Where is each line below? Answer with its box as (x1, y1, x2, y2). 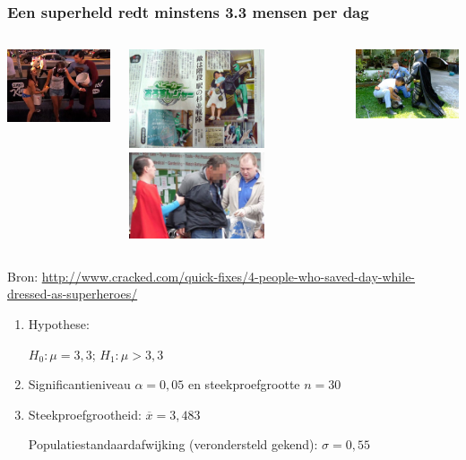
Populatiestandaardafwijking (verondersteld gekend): (28, 435, 318, 454)
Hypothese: (28, 315, 90, 334)
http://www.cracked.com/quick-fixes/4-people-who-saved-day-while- (41, 266, 416, 285)
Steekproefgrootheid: (28, 404, 142, 423)
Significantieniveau (28, 375, 131, 394)
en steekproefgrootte (187, 375, 300, 394)
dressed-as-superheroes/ (7, 284, 138, 303)
